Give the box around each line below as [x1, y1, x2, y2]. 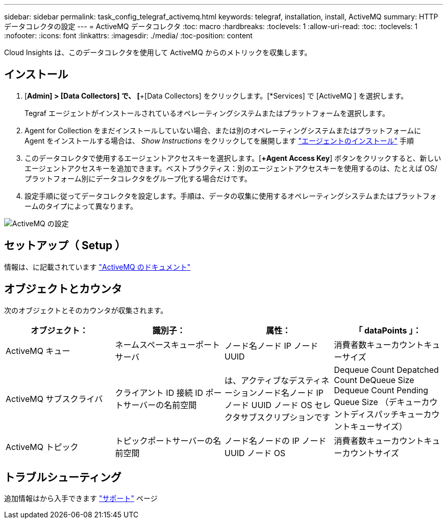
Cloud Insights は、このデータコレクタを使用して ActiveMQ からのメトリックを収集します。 [4, 48, 312, 57]
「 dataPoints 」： [354, 325, 421, 336]
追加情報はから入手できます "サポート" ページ [4, 494, 158, 503]
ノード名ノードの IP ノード [225, 435, 327, 446]
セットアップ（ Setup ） [4, 239, 126, 252]
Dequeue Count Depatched [334, 364, 439, 375]
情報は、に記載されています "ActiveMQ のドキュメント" [4, 262, 191, 271]
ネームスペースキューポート [115, 339, 220, 350]
